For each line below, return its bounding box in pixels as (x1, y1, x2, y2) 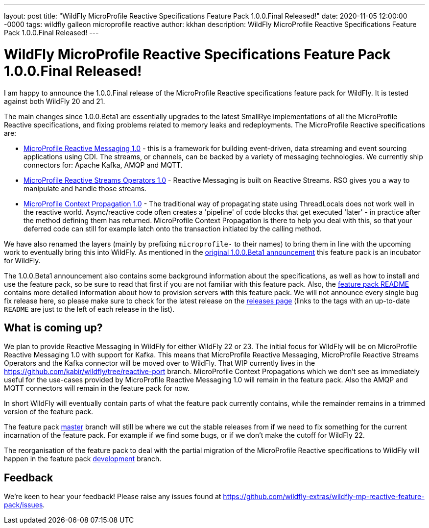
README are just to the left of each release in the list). (4, 304, 175, 313)
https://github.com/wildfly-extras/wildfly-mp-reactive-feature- (223, 492, 425, 501)
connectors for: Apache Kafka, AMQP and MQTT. (24, 160, 183, 169)
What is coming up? (4, 321, 103, 334)
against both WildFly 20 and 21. (4, 97, 105, 105)
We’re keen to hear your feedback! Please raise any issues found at (4, 492, 221, 501)
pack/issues (4, 501, 43, 509)
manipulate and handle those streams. (24, 184, 147, 193)
